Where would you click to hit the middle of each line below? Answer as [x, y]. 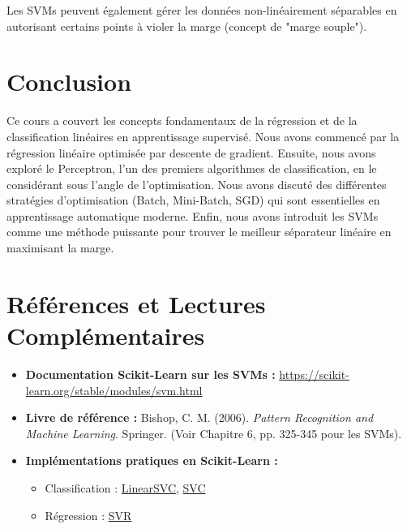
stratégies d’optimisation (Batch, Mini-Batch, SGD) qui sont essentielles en [193, 200]
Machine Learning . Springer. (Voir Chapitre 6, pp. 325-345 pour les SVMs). [214, 433]
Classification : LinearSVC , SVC [125, 487]
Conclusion [69, 82]
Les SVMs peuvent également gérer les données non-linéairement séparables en [202, 10]
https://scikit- [314, 374]
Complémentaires [106, 335]
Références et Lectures [136, 303]
